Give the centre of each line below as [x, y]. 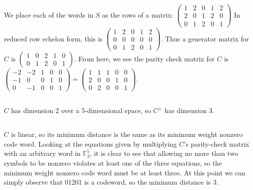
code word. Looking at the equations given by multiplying [90, 143]
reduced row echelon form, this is [53, 38]
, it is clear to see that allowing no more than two [164, 153]
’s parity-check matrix [217, 143]
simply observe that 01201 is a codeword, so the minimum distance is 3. [111, 182]
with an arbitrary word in [42, 153]
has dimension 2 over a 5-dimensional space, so [81, 110]
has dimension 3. [189, 110]
